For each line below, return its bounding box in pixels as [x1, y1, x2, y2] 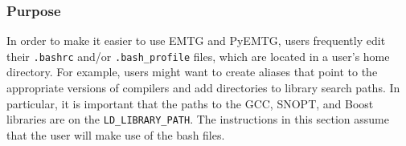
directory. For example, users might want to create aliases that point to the [6, 63, 378, 80]
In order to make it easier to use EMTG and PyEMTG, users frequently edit [6, 32, 386, 49]
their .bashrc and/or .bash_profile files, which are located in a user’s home [6, 47, 390, 64]
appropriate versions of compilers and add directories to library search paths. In [6, 79, 400, 96]
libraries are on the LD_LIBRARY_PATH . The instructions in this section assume [6, 111, 389, 128]
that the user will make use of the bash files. [6, 126, 225, 143]
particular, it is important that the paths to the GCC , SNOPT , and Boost [6, 95, 374, 112]
